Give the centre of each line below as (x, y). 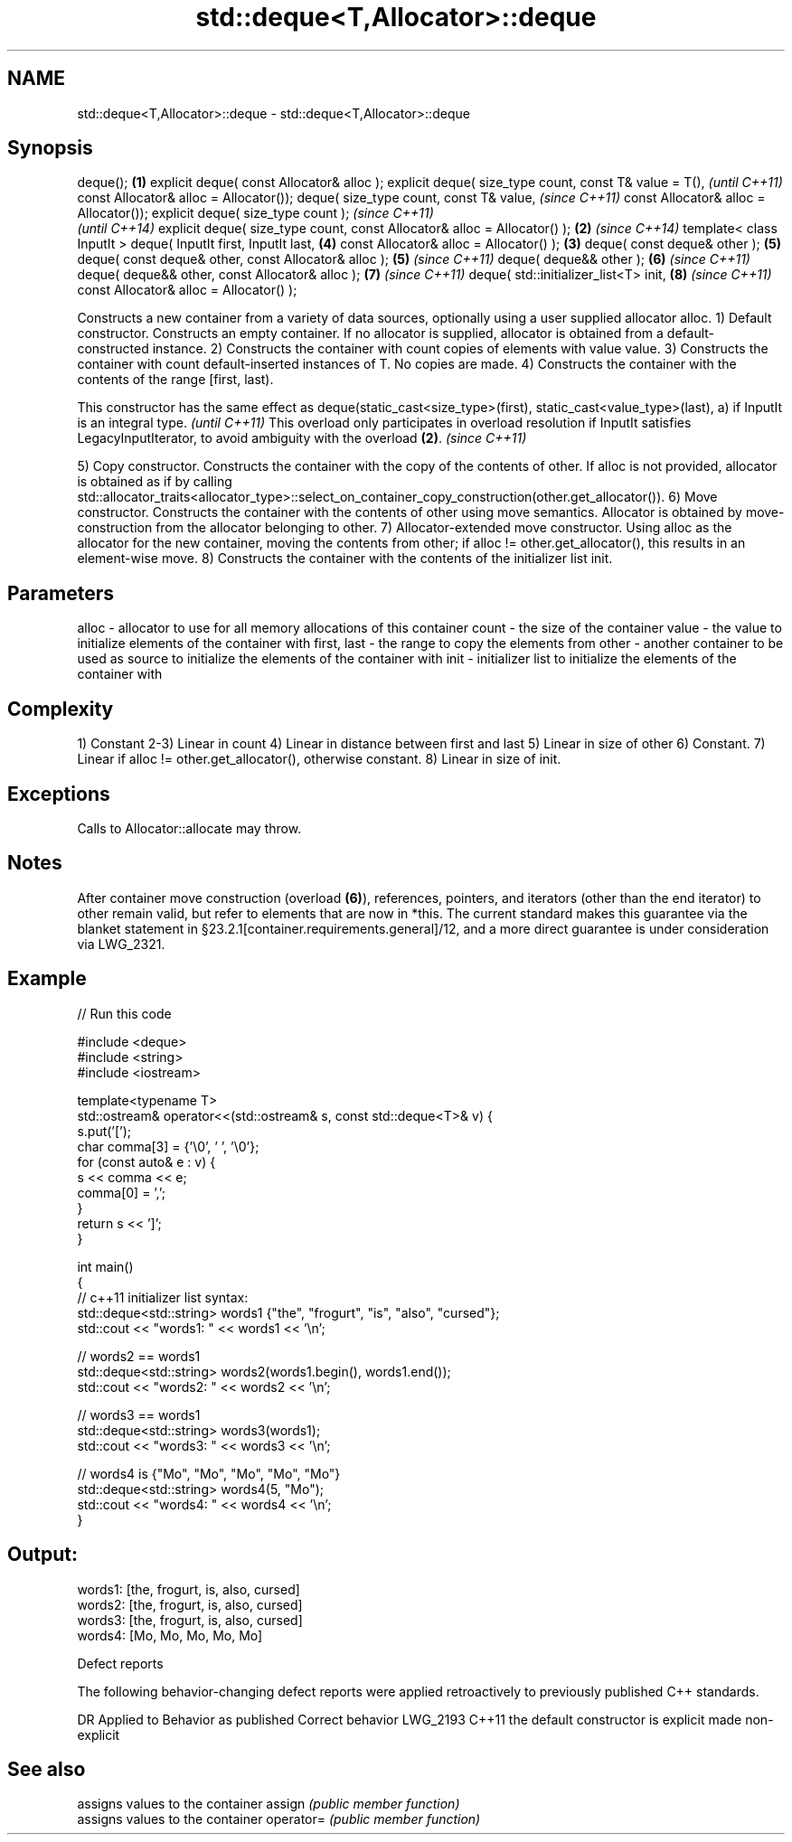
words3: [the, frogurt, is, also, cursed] (190, 1620)
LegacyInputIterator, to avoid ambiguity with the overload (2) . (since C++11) (302, 438)
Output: (42, 1555)
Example (47, 979)
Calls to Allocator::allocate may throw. (189, 828)
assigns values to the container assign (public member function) (269, 1804)
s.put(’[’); (104, 1131)
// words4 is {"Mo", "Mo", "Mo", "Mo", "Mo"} (209, 1473)
